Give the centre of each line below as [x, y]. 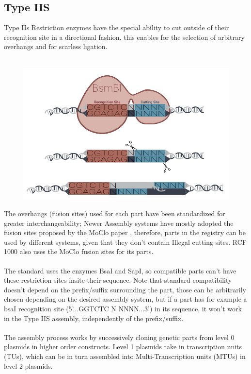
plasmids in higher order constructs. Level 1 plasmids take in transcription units [123, 347]
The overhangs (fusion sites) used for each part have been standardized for [115, 213]
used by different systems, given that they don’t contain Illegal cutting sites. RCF [125, 242]
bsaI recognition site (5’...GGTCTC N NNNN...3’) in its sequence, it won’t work [123, 308]
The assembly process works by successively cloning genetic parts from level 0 [119, 337]
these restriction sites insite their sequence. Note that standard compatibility [118, 280]
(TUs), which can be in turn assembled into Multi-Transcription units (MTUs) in [125, 356]
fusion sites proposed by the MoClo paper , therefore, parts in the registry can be [125, 232]
